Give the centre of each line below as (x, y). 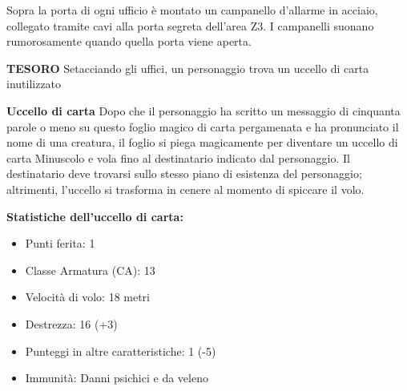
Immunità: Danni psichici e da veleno (117, 378)
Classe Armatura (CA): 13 (90, 270)
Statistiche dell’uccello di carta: (95, 216)
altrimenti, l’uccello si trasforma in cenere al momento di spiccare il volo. (185, 189)
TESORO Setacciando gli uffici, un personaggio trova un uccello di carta (188, 68)
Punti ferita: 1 (60, 243)
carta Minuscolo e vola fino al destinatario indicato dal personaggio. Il (178, 157)
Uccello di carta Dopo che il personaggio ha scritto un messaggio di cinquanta (203, 110)
